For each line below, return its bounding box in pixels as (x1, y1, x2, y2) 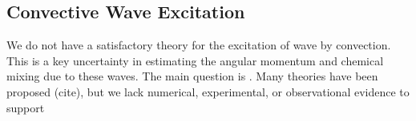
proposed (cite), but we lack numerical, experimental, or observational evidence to (6, 83, 410, 100)
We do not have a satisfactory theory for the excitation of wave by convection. (6, 37, 391, 53)
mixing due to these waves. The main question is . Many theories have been (6, 68, 378, 84)
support (6, 99, 45, 115)
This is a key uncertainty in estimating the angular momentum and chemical (6, 52, 384, 68)
